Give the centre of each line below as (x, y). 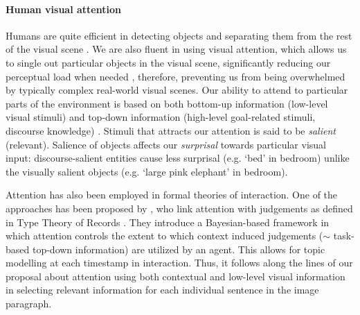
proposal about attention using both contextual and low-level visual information (175, 276)
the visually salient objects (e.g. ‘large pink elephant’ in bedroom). (147, 171)
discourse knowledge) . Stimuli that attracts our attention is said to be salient (171, 130)
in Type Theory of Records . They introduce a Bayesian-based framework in (168, 222)
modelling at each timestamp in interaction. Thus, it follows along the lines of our (179, 263)
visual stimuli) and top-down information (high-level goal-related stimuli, (161, 117)
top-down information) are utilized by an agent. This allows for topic (179, 249)
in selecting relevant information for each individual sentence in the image (162, 290)
